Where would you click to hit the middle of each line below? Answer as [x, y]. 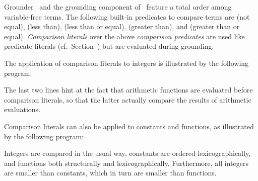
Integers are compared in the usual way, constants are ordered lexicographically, [127, 153]
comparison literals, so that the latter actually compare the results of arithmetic [128, 99]
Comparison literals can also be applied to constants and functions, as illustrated [129, 126]
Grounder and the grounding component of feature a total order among [118, 7]
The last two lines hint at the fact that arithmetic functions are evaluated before [128, 90]
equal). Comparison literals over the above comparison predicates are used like [124, 36]
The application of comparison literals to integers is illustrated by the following [126, 63]
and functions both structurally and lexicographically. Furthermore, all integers [126, 163]
